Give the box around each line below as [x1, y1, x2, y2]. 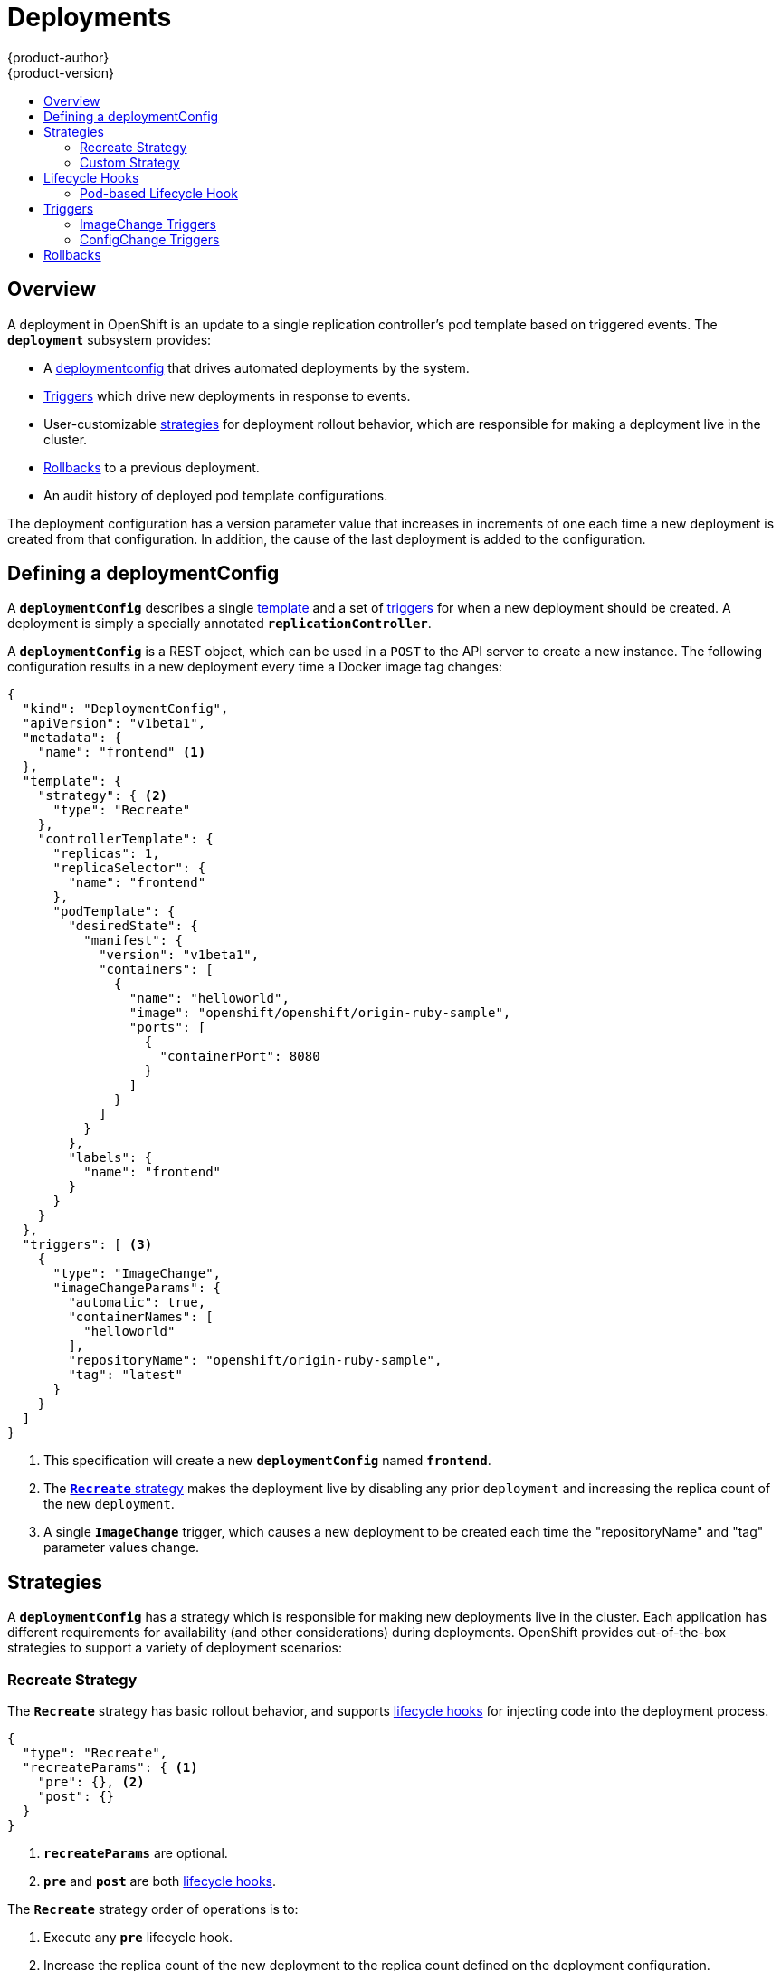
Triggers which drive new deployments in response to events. [43, 387, 411, 404]
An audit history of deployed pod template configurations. [43, 487, 388, 503]
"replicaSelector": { [52, 861, 206, 876]
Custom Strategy [80, 154, 180, 170]
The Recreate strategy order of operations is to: [7, 1901, 299, 1918]
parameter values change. [43, 1539, 199, 1556]
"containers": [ [99, 962, 214, 977]
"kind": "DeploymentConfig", [22, 701, 229, 717]
